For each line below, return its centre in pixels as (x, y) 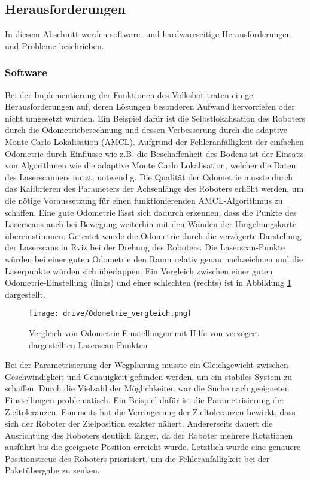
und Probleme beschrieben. (54, 45)
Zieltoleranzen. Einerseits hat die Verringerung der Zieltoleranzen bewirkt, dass (150, 411)
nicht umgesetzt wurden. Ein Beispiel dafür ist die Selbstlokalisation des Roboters (155, 118)
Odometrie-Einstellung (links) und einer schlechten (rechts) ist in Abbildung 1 (148, 283)
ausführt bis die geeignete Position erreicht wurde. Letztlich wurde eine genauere (153, 447)
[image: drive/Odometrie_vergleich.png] (110, 314)
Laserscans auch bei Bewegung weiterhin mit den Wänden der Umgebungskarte (151, 224)
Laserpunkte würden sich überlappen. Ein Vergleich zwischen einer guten (139, 271)
